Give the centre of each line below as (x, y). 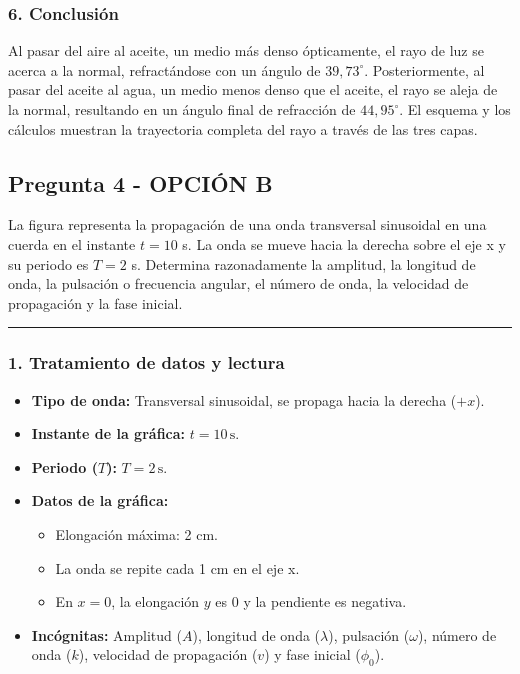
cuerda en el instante (72, 243)
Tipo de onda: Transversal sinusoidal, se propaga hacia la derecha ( (244, 399)
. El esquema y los (455, 109)
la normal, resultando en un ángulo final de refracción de (182, 109)
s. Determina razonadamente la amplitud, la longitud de (303, 263)
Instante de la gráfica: (108, 433)
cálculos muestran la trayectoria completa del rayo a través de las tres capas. (243, 128)
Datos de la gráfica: (100, 500)
